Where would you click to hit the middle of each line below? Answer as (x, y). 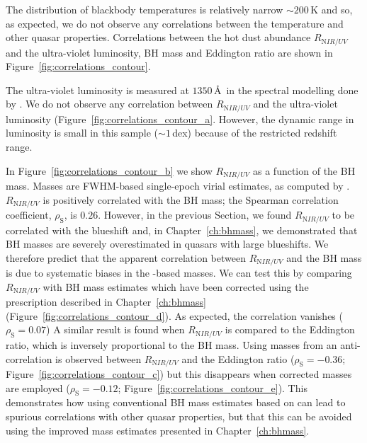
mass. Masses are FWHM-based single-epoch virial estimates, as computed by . (178, 186)
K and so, (332, 9)
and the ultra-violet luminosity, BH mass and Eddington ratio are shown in (169, 52)
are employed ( (38, 387)
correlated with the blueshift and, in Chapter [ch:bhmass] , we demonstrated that (182, 230)
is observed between (98, 358)
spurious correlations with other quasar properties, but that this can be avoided (179, 416)
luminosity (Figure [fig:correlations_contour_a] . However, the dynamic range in (180, 119)
